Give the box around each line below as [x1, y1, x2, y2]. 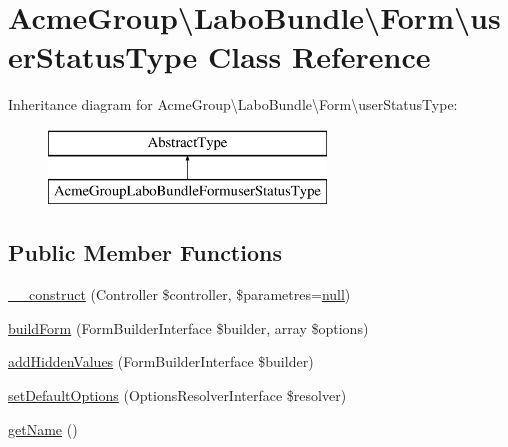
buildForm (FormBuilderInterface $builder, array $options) [8, 317, 369, 338]
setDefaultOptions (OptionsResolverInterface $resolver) [8, 385, 347, 406]
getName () [8, 418, 78, 439]
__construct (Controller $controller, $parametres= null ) [8, 284, 351, 305]
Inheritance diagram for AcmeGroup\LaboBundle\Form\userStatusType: [8, 94, 458, 115]
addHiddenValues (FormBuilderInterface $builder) [8, 351, 314, 372]
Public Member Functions [8, 237, 282, 268]
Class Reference [207, 36, 431, 77]
